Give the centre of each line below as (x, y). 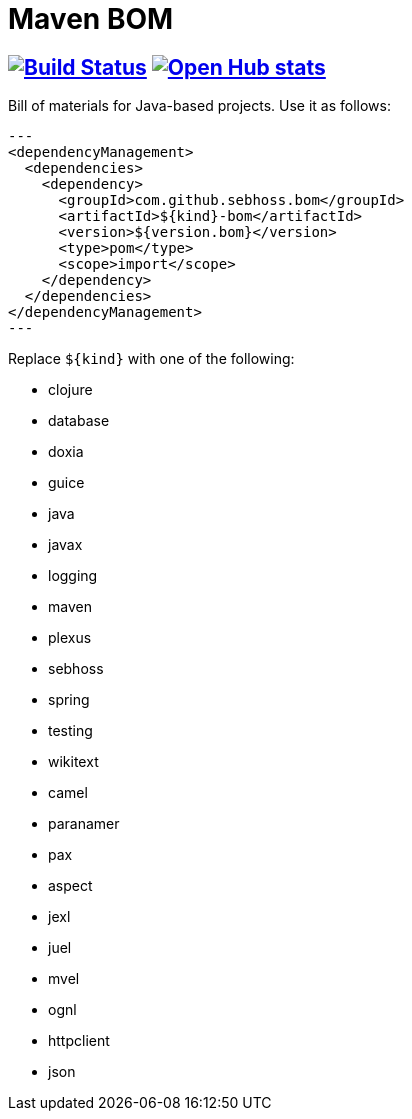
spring (69, 700)
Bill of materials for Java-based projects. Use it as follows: (199, 106)
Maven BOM (91, 19)
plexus (70, 638)
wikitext (73, 762)
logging (73, 576)
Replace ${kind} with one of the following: (151, 359)
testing (70, 731)
